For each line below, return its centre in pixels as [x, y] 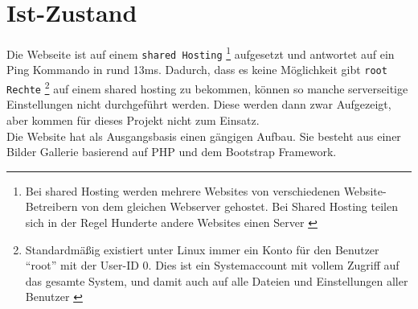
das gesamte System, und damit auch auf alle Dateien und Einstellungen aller [217, 280]
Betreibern [51, 206]
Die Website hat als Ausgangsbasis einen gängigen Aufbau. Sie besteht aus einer [204, 136]
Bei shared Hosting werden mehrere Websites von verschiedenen [182, 190]
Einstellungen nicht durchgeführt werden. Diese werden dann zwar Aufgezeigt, [199, 104]
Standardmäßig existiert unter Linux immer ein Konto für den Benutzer [202, 249]
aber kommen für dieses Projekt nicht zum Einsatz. [133, 120]
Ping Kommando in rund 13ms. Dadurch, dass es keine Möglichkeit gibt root [197, 70]
